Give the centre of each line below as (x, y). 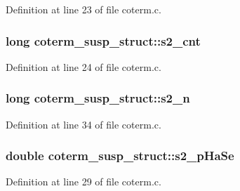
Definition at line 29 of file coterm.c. (84, 182)
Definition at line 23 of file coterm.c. (84, 9)
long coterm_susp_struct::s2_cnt (103, 40)
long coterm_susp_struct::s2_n (98, 98)
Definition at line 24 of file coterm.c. (84, 66)
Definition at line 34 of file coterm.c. (84, 124)
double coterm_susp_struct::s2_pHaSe (120, 156)
